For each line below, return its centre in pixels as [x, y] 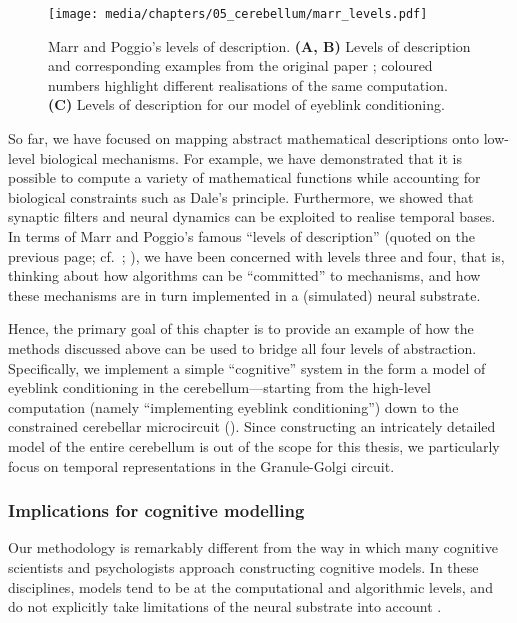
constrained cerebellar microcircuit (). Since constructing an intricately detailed [252, 426]
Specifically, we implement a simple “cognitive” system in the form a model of [247, 367]
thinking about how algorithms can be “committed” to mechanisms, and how [244, 275]
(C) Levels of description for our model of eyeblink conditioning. [246, 104]
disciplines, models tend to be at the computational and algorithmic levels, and [250, 586]
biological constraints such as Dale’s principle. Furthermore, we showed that [241, 196]
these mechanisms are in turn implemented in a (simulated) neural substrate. [244, 294]
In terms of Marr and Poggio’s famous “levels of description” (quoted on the [242, 236]
